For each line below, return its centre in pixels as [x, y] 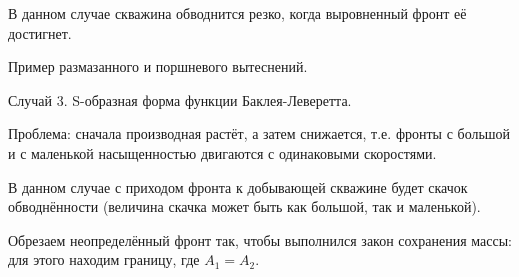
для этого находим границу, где [104, 259]
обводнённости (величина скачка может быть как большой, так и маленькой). [244, 206]
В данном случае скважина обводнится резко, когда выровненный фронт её [237, 13]
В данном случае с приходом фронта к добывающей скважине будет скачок [238, 186]
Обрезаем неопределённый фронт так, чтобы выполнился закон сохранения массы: [260, 239]
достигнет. [40, 32]
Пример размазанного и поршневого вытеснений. [158, 66]
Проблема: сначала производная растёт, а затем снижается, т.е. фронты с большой [259, 133]
